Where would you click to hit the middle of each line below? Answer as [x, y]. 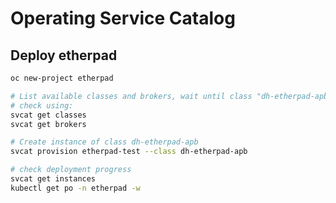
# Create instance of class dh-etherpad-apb [104, 142]
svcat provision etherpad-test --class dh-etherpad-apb [129, 152]
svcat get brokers [48, 124]
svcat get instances [53, 179]
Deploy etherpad [64, 55]
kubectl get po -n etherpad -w [75, 188]
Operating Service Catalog [123, 18]
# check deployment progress [71, 170]
